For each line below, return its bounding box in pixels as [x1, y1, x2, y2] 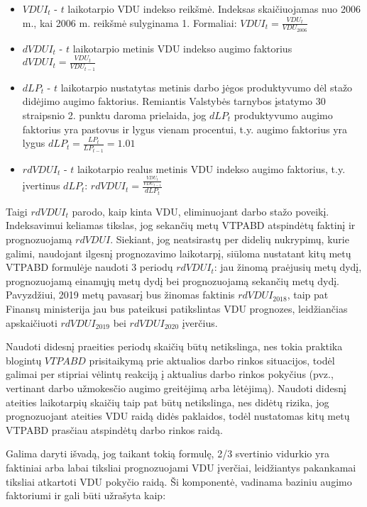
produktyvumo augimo [234, 108, 333, 123]
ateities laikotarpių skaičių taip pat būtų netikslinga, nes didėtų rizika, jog [6, 394, 329, 409]
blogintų [6, 352, 42, 367]
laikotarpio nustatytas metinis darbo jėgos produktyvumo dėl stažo [60, 79, 353, 94]
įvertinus [22, 178, 60, 193]
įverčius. [182, 315, 218, 330]
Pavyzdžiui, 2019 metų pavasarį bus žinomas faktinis [6, 287, 235, 302]
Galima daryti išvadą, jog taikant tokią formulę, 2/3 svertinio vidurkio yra [6, 446, 329, 461]
